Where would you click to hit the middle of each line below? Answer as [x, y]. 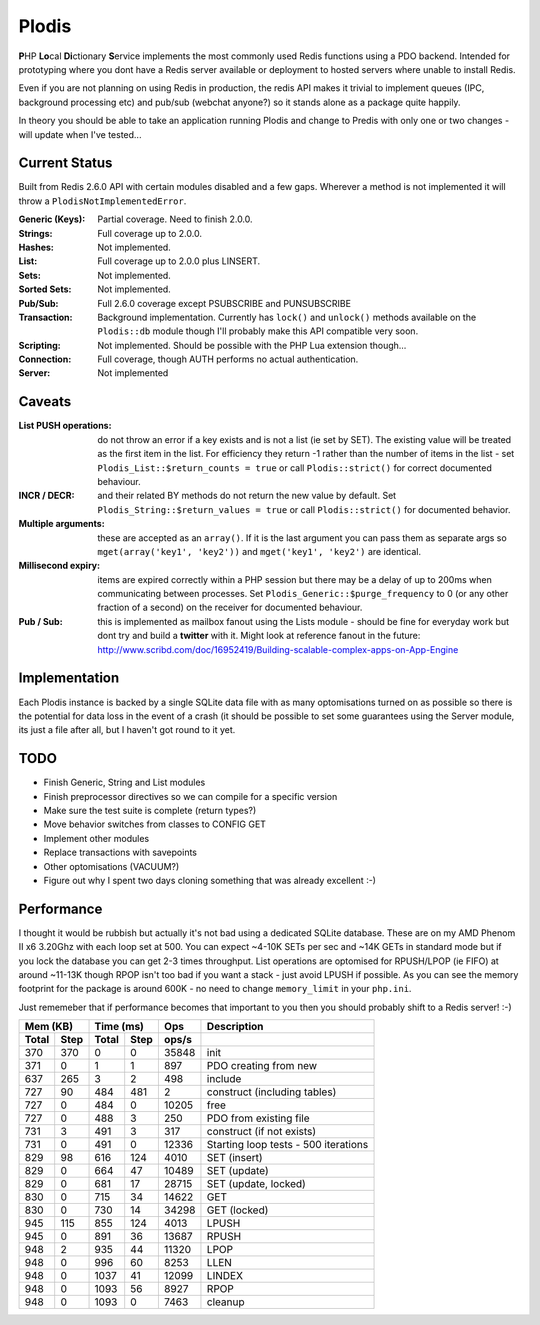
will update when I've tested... [80, 134]
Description [235, 1027]
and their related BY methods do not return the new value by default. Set [247, 496]
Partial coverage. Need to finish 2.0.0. [175, 219]
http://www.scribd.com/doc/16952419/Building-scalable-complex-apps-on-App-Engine [278, 649]
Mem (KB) [49, 1027]
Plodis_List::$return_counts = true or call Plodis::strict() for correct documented [294, 467]
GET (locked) [237, 1210]
